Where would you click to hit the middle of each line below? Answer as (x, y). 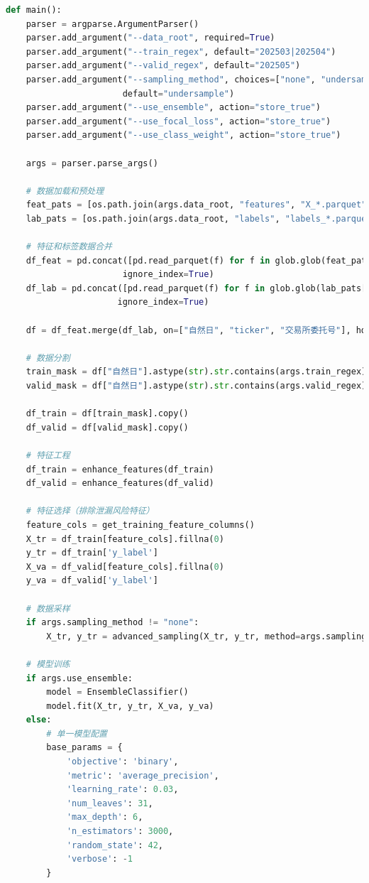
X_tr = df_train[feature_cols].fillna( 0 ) (125, 539)
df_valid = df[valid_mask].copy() (107, 427)
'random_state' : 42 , (115, 845)
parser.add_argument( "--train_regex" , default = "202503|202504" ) (181, 52)
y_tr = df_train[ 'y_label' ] (92, 553)
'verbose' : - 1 (100, 859)
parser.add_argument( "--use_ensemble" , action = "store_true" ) (173, 108)
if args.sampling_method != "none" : (112, 623)
